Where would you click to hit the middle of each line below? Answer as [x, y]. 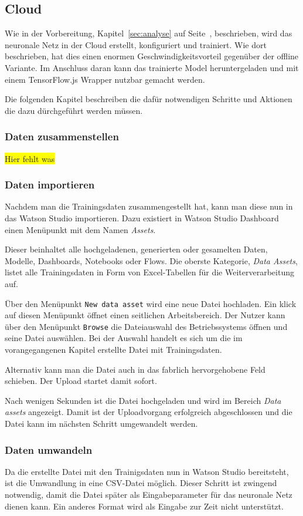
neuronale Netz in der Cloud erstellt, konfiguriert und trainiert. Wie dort [136, 44]
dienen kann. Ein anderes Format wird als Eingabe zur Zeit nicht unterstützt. [144, 506]
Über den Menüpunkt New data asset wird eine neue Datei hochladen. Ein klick [151, 303]
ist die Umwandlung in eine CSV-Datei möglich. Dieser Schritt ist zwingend [141, 483]
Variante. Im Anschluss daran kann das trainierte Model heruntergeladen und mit [152, 67]
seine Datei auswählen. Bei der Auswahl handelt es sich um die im [124, 338]
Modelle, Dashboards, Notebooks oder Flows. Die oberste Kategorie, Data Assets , [151, 260]
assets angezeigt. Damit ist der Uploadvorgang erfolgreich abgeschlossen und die [149, 412]
